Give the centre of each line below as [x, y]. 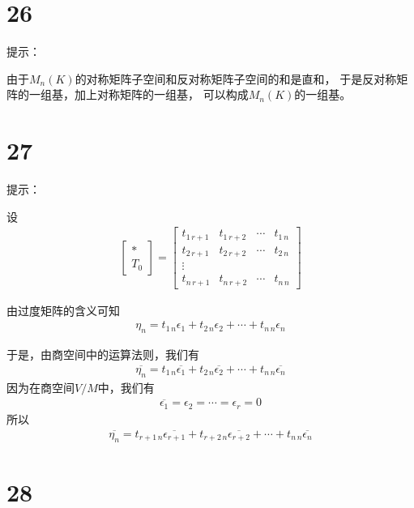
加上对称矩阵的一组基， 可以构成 [161, 94]
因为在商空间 [41, 387]
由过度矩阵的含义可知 [63, 310]
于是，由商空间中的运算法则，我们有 [103, 354]
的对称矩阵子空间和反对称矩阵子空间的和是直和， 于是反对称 [236, 78]
